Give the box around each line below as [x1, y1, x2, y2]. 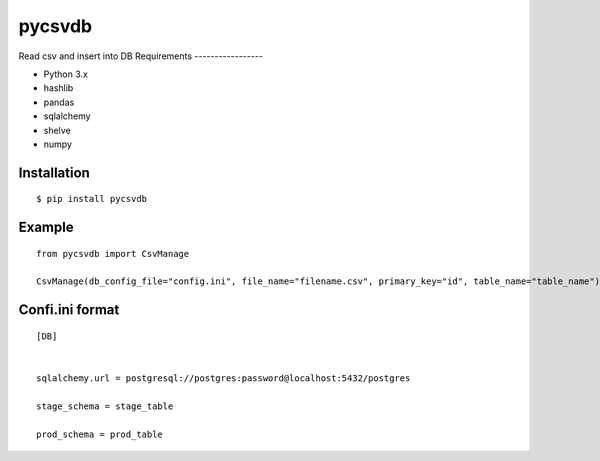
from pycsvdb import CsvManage [36, 248, 190, 259]
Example [18, 219, 74, 236]
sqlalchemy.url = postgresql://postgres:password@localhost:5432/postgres [36, 373, 411, 384]
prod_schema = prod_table [36, 428, 164, 440]
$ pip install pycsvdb [36, 193, 148, 205]
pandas [43, 96, 75, 108]
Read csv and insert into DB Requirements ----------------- [18, 50, 264, 62]
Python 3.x [43, 68, 89, 80]
